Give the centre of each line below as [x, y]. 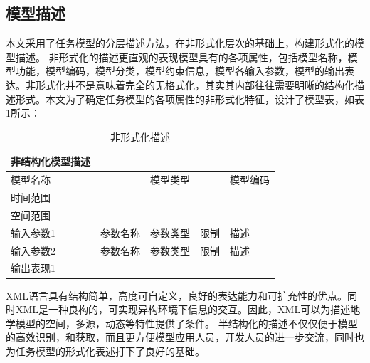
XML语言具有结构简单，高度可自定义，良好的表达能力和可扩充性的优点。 [177, 295]
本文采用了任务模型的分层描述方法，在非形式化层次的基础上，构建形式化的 [180, 43]
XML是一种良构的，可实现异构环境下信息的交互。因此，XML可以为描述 [183, 309]
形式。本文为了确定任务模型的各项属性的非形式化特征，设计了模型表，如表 [190, 99]
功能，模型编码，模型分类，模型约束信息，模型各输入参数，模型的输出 [180, 71]
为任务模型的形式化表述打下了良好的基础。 [105, 351]
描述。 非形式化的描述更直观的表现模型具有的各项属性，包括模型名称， [181, 57]
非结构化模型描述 [51, 161]
